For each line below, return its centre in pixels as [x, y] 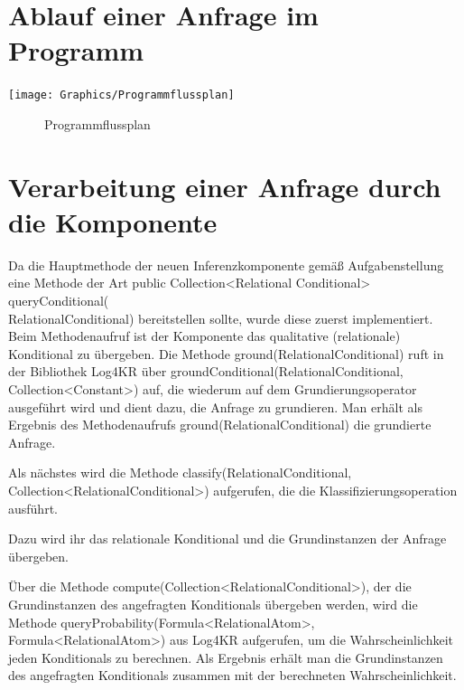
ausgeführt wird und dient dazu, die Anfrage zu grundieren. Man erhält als [215, 406]
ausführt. [33, 508]
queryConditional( [59, 301]
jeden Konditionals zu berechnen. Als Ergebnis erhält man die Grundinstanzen [226, 657]
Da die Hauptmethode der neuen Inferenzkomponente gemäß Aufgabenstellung [226, 265]
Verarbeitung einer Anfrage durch [225, 186]
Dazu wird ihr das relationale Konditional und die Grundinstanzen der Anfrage [227, 539]
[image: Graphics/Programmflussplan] [121, 95]
